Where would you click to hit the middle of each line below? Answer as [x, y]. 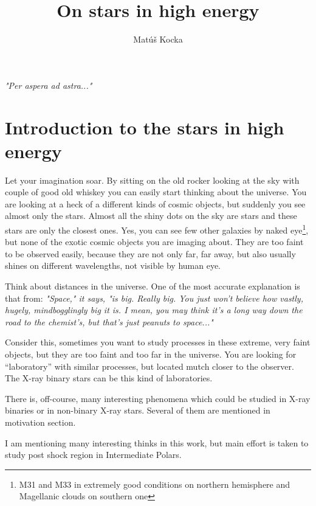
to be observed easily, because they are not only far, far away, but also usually [150, 253]
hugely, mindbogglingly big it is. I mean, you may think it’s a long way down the [154, 310]
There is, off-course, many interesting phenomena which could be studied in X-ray [158, 398]
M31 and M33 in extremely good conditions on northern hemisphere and [155, 484]
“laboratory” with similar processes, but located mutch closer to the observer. [149, 366]
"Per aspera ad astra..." [49, 85]
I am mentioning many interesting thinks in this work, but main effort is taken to [157, 442]
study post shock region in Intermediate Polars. [93, 455]
